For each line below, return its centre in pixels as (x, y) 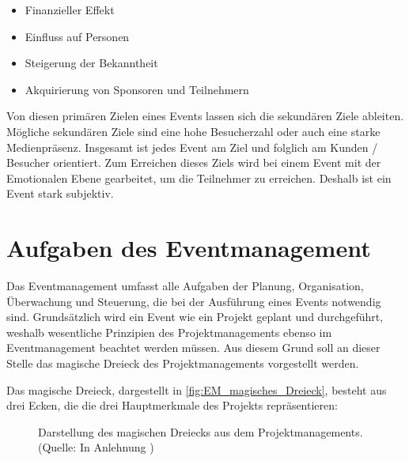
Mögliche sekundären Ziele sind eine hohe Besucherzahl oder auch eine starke (193, 131)
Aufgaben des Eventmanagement (189, 248)
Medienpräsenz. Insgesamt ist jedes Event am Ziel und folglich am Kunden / (192, 147)
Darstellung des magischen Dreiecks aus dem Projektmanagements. (201, 431)
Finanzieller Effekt (70, 9)
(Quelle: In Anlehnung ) (96, 447)
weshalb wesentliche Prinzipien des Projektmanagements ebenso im (169, 332)
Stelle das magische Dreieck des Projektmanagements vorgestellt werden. (183, 363)
